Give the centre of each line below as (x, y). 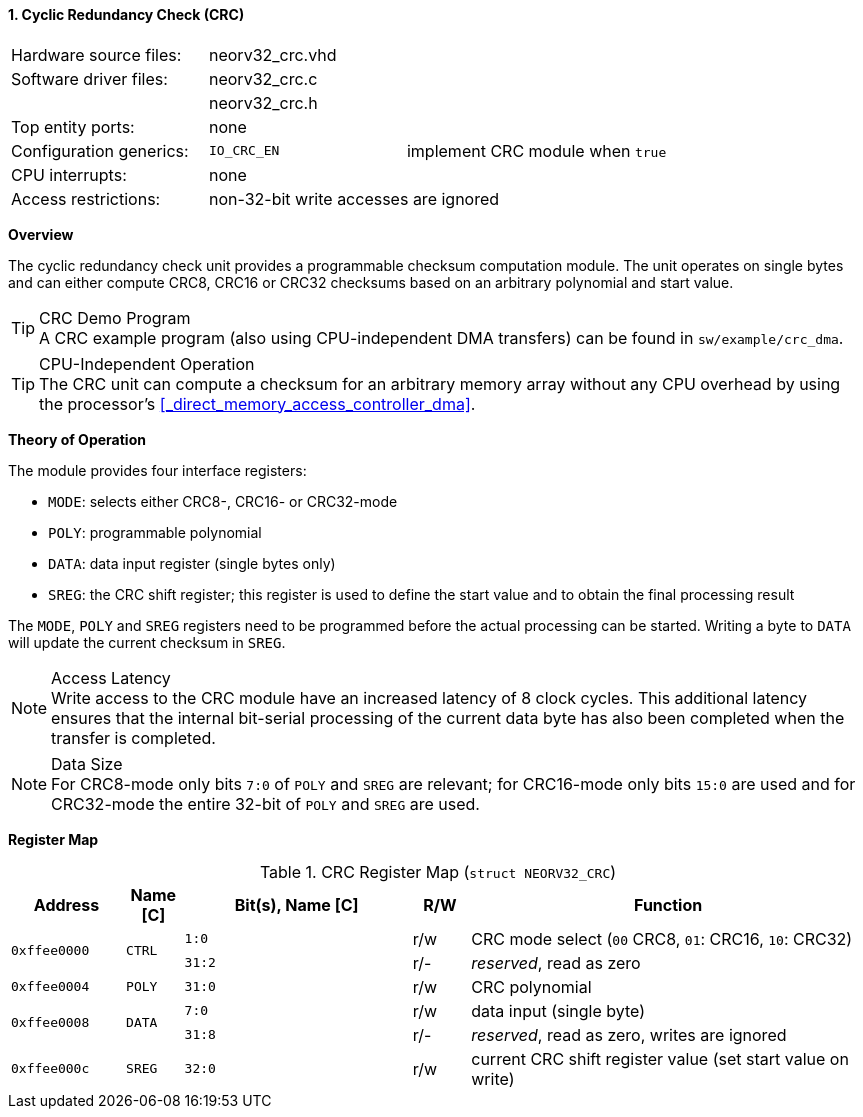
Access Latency (111, 677)
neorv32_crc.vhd (272, 54)
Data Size (87, 763)
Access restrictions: (86, 198)
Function (668, 904)
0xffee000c (50, 1069)
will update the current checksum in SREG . (147, 642)
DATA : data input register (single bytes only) (192, 563)
